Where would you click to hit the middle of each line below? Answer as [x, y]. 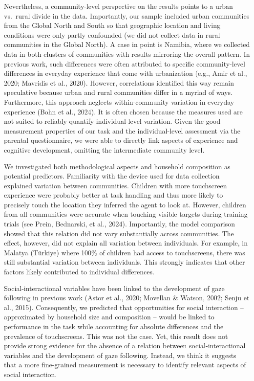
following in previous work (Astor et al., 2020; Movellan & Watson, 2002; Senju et [127, 298]
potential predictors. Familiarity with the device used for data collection [112, 176]
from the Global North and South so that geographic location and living [112, 25]
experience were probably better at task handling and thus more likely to [114, 195]
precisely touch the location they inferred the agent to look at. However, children [125, 204]
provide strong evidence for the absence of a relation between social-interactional [125, 346]
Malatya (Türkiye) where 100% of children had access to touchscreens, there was [125, 252]
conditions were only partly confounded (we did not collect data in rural [112, 34]
